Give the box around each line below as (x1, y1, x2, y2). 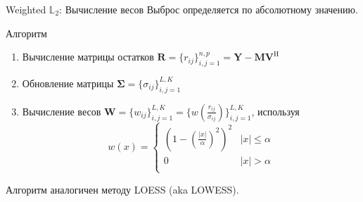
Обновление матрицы (22, 75, 114, 90)
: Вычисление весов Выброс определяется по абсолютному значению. (59, 2, 358, 16)
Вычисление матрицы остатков (22, 49, 154, 64)
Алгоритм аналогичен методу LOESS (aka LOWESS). (6, 182, 239, 196)
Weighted (6, 2, 46, 16)
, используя (251, 103, 300, 118)
